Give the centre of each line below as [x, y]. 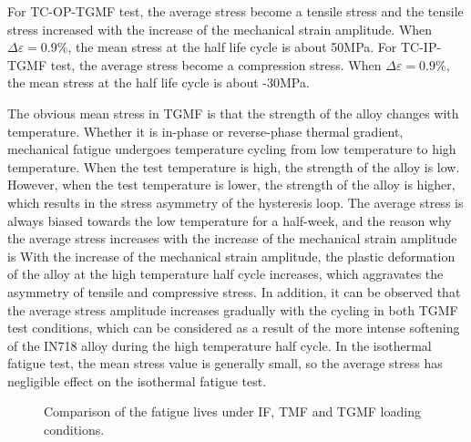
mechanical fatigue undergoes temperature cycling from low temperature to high [232, 149]
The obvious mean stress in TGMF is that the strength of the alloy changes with [233, 113]
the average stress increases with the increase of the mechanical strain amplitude [232, 238]
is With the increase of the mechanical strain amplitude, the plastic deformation [231, 256]
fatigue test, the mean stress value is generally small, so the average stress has [225, 363]
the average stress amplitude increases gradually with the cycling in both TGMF [233, 309]
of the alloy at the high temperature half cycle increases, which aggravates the [225, 274]
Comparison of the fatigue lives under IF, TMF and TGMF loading [232, 411]
